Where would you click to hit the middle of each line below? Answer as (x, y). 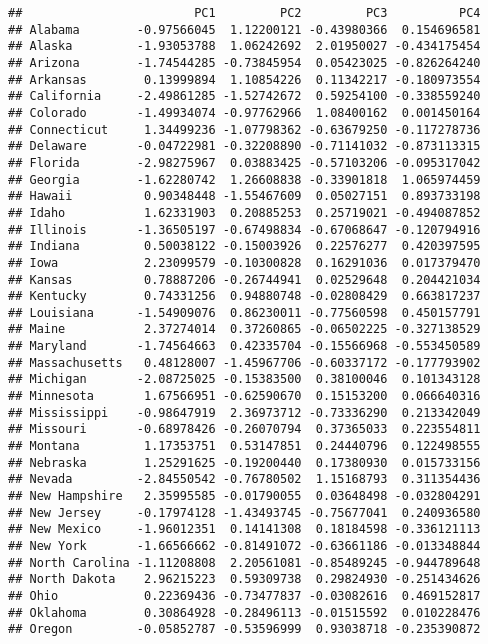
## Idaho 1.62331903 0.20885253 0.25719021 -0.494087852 (244, 212)
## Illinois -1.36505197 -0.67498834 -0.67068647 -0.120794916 (244, 229)
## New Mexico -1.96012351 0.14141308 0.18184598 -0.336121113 (244, 529)
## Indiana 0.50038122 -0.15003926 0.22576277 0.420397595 (244, 246)
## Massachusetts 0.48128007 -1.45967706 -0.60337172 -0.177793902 (244, 362)
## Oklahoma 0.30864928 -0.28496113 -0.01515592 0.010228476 (244, 612)
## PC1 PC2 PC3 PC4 (244, 13)
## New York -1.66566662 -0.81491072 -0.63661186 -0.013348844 (244, 546)
